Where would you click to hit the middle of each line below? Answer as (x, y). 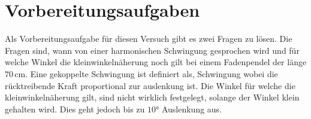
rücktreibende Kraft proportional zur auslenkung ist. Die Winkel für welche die (150, 85)
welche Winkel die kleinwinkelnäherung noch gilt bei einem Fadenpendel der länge (156, 62)
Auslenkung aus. (192, 109)
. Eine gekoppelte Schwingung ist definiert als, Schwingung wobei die (152, 73)
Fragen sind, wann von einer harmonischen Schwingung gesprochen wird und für (152, 50)
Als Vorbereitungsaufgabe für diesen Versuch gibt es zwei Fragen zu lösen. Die (149, 39)
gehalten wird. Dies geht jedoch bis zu (75, 109)
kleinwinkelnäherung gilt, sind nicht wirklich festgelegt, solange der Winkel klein (152, 97)
